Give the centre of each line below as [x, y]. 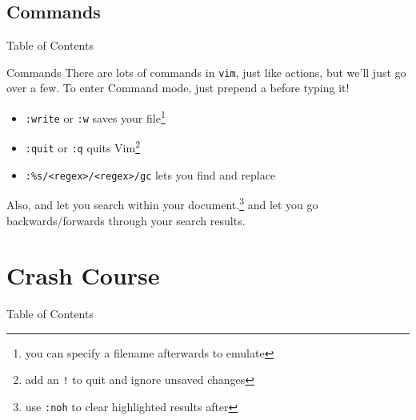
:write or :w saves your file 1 [95, 117]
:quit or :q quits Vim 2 [82, 147]
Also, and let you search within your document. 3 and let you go [162, 203]
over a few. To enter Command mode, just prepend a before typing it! [178, 88]
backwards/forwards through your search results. [126, 220]
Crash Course [83, 275]
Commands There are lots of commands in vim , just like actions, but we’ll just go [206, 72]
